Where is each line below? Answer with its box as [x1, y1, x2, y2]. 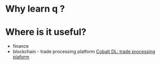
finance [12, 43, 29, 49]
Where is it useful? [5, 26, 87, 38]
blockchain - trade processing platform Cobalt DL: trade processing [12, 49, 155, 55]
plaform [12, 54, 30, 60]
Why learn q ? [5, 3, 65, 15]
